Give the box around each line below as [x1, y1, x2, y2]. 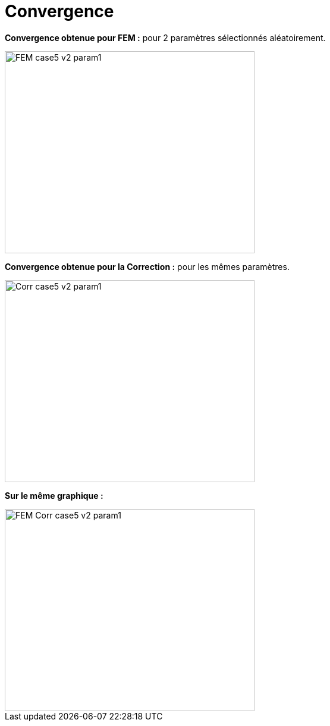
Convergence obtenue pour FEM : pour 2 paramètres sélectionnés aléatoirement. [5, 32, 326, 43]
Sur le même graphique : [5, 490, 103, 501]
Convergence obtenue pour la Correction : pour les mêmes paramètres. [5, 261, 290, 272]
